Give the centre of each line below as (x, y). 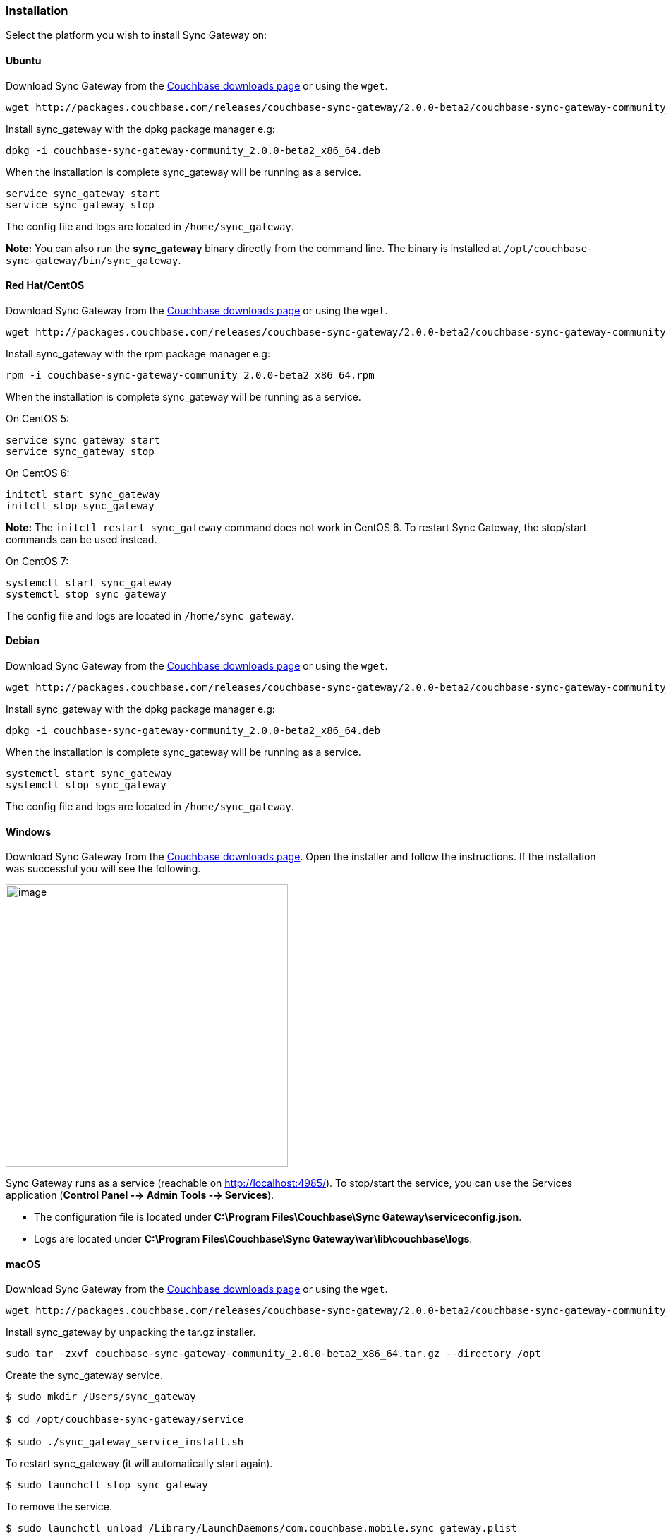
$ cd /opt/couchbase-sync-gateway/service (125, 1420)
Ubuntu (24, 60)
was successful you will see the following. (103, 869)
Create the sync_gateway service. (85, 1375)
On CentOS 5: (38, 418)
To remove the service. (59, 1507)
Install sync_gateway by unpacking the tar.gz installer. (131, 1332)
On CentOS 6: (38, 473)
